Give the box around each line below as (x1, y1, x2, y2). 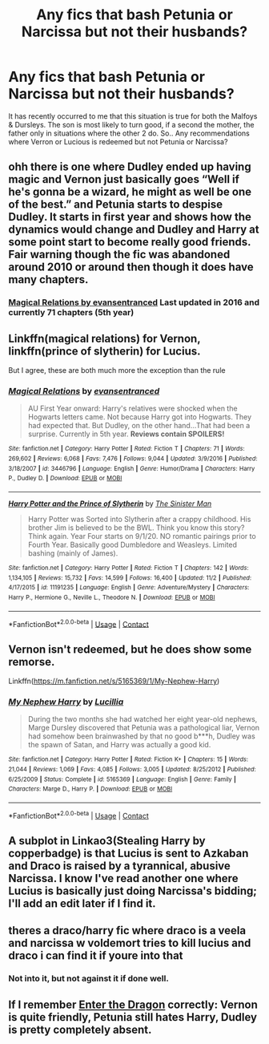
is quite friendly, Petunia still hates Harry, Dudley (8, 1010, 258, 1024)
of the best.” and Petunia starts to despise (8, 198, 223, 212)
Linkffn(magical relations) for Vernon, (8, 331, 201, 346)
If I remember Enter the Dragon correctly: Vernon (8, 997, 258, 1011)
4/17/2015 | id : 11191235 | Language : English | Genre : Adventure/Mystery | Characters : (8, 584, 250, 592)
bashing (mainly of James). (27, 548, 118, 558)
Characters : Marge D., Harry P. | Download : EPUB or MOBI (8, 785, 173, 793)
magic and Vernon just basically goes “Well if (8, 172, 240, 186)
